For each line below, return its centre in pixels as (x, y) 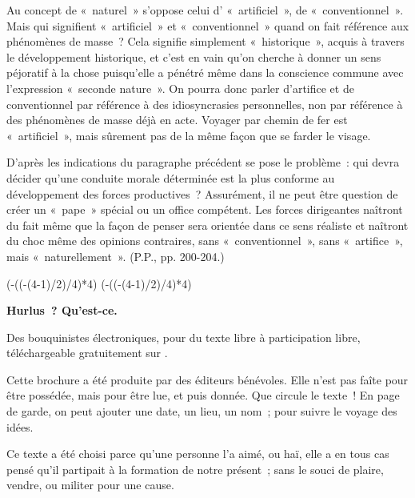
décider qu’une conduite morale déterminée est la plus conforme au (171, 177)
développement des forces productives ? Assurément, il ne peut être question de (202, 193)
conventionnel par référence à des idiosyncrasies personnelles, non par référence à (205, 104)
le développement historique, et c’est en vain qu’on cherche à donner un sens (194, 56)
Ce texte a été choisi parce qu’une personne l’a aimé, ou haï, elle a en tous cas (198, 454)
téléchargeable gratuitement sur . (87, 353)
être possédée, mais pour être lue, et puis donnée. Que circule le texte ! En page (203, 395)
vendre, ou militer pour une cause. (90, 485)
